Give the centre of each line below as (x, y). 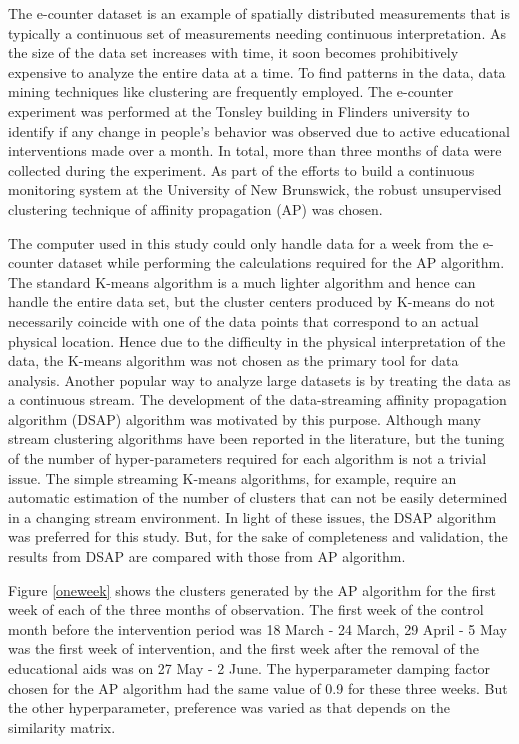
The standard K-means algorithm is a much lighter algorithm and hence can (242, 281)
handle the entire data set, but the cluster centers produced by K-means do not (251, 301)
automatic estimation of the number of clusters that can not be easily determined (258, 497)
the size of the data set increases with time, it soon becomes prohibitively (233, 52)
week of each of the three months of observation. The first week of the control (246, 609)
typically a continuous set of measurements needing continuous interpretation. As (257, 32)
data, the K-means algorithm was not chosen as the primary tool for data (233, 360)
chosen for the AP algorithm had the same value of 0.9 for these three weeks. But (258, 687)
